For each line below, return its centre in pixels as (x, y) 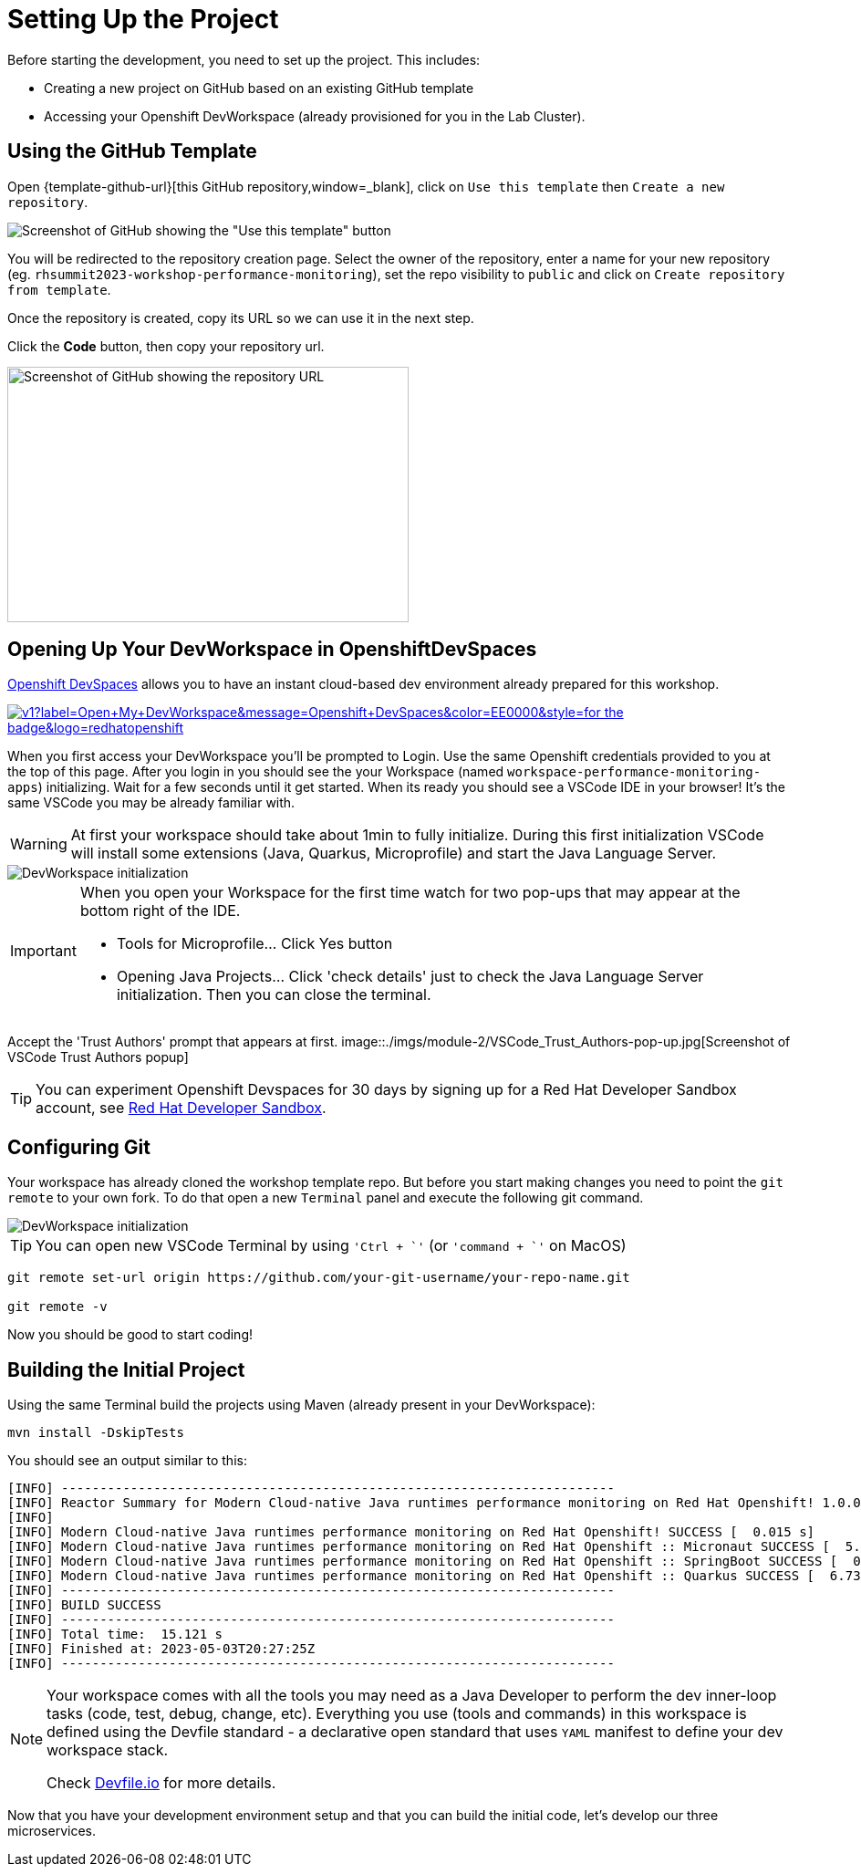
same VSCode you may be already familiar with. (151, 803)
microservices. (52, 1831)
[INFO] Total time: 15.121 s (115, 1635)
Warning (39, 844)
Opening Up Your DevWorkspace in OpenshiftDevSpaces (272, 650)
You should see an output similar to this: (127, 1461)
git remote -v (57, 1307)
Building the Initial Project (126, 1369)
